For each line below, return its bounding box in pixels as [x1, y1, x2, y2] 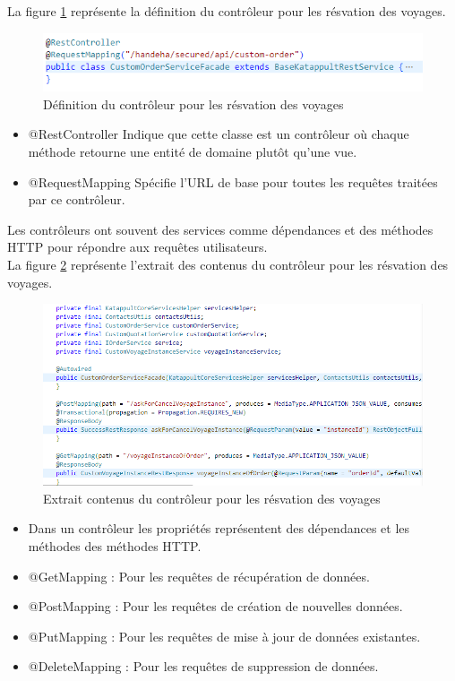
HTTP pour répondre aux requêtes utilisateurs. [7, 237, 268, 256]
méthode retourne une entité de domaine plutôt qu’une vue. [28, 142, 357, 160]
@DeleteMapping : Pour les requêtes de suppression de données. [28, 657, 379, 676]
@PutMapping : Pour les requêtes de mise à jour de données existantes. [28, 626, 421, 645]
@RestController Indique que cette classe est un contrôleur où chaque [28, 125, 409, 143]
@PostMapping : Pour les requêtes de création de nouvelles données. [28, 597, 403, 616]
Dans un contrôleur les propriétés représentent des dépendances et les [28, 519, 410, 538]
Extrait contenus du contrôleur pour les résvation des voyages [43, 488, 381, 507]
